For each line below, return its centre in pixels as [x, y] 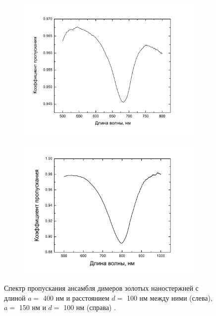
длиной [15, 297]
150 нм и [32, 307]
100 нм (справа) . [90, 307]
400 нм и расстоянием [76, 297]
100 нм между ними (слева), [169, 297]
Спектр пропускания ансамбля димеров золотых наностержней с [101, 288]
